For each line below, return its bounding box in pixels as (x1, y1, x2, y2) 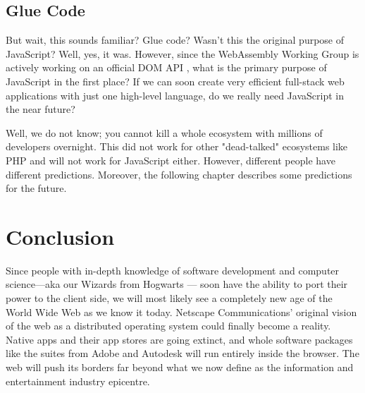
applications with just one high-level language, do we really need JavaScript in (6, 87, 344, 102)
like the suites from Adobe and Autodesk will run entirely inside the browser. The (6, 346, 359, 361)
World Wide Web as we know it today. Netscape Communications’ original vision (6, 304, 357, 319)
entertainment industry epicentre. (6, 373, 150, 388)
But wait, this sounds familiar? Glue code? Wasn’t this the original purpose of (6, 32, 345, 47)
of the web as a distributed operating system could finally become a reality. (6, 318, 331, 333)
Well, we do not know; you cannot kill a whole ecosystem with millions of (6, 125, 323, 140)
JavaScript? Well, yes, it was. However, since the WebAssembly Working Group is (6, 46, 359, 61)
